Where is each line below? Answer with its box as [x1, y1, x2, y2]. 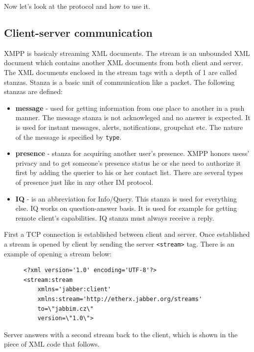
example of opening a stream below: [4, 248, 112, 258]
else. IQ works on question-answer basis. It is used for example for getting [15, 203, 237, 213]
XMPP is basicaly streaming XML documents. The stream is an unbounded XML [4, 48, 250, 58]
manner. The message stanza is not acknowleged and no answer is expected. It [15, 112, 251, 123]
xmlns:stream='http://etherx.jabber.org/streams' [37, 295, 203, 302]
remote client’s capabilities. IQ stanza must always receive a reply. [15, 212, 214, 223]
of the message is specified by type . [15, 131, 122, 142]
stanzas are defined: [4, 86, 63, 97]
